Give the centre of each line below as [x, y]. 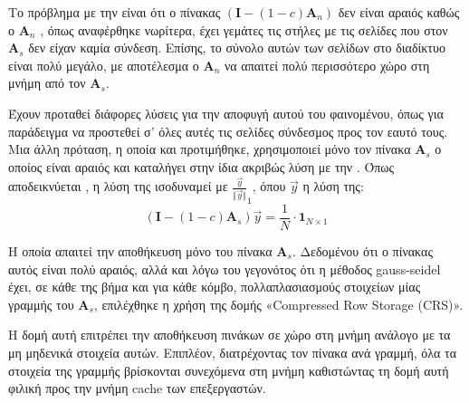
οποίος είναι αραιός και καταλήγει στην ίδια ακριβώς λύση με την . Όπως [201, 166]
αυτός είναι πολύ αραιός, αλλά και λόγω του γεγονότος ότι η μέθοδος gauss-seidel [225, 269]
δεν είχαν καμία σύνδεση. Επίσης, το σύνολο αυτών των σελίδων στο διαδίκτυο [237, 48]
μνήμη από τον [47, 83]
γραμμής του [41, 304]
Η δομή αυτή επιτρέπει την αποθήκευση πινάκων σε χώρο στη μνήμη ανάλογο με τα [230, 335]
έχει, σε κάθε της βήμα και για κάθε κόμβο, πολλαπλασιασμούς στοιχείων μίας [215, 287]
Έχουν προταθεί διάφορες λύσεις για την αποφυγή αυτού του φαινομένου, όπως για [226, 113]
